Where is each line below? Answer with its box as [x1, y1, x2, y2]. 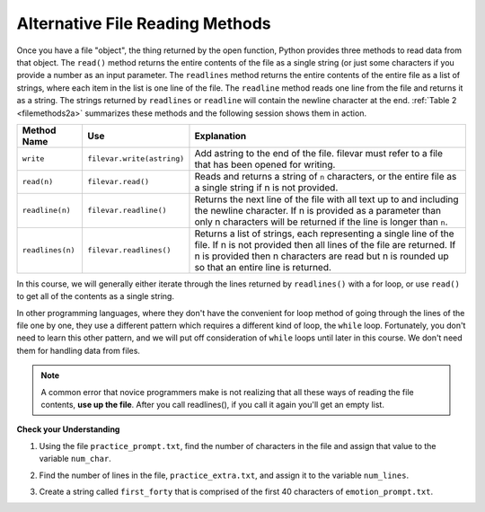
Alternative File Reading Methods [16, 13, 271, 33]
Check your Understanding [16, 424, 120, 435]
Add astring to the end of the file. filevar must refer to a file [194, 146, 444, 159]
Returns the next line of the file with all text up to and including [194, 193, 459, 206]
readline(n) [22, 206, 71, 216]
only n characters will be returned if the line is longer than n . [194, 216, 448, 228]
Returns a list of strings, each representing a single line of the [194, 227, 454, 240]
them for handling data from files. [16, 345, 141, 356]
